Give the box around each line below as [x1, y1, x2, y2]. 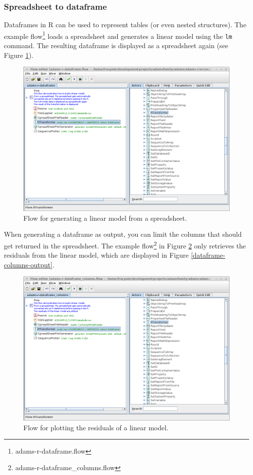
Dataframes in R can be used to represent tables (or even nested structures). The [4, 19, 247, 30]
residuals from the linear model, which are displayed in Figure [4, 250, 189, 260]
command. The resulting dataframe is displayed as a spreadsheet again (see [4, 40, 229, 51]
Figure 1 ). [4, 50, 34, 60]
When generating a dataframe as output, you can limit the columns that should [4, 229, 242, 239]
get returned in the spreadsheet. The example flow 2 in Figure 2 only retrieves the [4, 239, 246, 250]
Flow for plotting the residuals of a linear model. [23, 422, 168, 432]
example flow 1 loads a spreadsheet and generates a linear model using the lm [4, 29, 233, 41]
